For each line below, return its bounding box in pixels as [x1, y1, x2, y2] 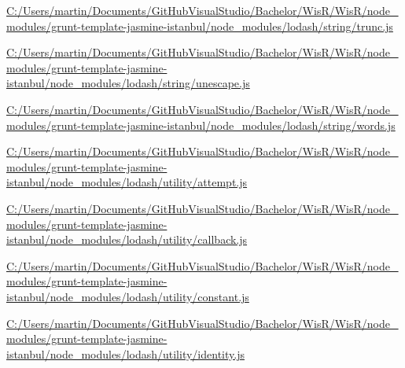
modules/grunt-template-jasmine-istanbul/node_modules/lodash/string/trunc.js [6, 17, 393, 34]
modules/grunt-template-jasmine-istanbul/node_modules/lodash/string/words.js [6, 116, 396, 133]
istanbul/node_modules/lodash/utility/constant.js [6, 288, 249, 304]
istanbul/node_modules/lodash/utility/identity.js [6, 345, 245, 362]
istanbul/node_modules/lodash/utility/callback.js [6, 231, 248, 248]
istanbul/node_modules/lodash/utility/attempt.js [6, 174, 248, 190]
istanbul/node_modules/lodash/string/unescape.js [6, 75, 250, 91]
